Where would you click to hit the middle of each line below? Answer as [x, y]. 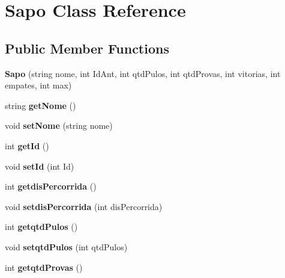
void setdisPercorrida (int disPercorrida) [84, 206]
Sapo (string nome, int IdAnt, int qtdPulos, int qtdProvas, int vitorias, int [143, 73]
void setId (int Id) [40, 166]
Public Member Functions [87, 48]
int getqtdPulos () [41, 227]
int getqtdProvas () [44, 267]
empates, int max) [38, 85]
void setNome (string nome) [59, 125]
